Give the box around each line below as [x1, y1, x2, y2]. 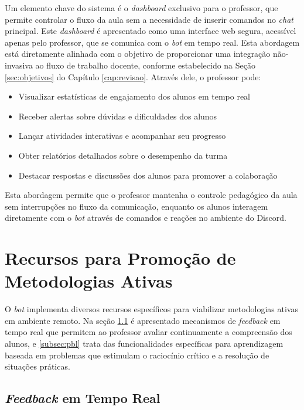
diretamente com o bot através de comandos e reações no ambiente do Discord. [5, 211, 286, 224]
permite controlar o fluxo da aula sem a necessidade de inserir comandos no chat [5, 13, 294, 25]
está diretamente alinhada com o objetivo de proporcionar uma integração [5, 47, 271, 60]
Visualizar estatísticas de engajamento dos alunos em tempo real [18, 90, 251, 102]
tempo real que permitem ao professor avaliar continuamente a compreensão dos [5, 326, 292, 338]
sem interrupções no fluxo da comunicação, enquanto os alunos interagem [5, 200, 268, 212]
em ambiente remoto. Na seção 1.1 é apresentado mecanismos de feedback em [5, 314, 281, 326]
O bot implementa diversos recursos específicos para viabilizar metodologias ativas [5, 303, 298, 315]
